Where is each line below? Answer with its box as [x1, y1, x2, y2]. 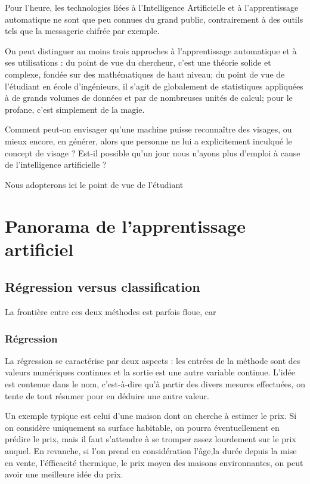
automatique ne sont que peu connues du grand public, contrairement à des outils [5, 13, 303, 25]
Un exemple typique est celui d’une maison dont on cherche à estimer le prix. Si [5, 409, 297, 422]
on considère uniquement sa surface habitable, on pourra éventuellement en [5, 421, 280, 433]
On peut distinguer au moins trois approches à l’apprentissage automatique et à [5, 44, 297, 57]
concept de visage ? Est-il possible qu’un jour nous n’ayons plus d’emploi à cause [5, 146, 300, 159]
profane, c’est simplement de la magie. [5, 103, 145, 115]
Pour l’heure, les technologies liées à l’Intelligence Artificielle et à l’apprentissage [5, 1, 299, 13]
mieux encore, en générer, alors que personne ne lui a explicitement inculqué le [5, 134, 292, 147]
